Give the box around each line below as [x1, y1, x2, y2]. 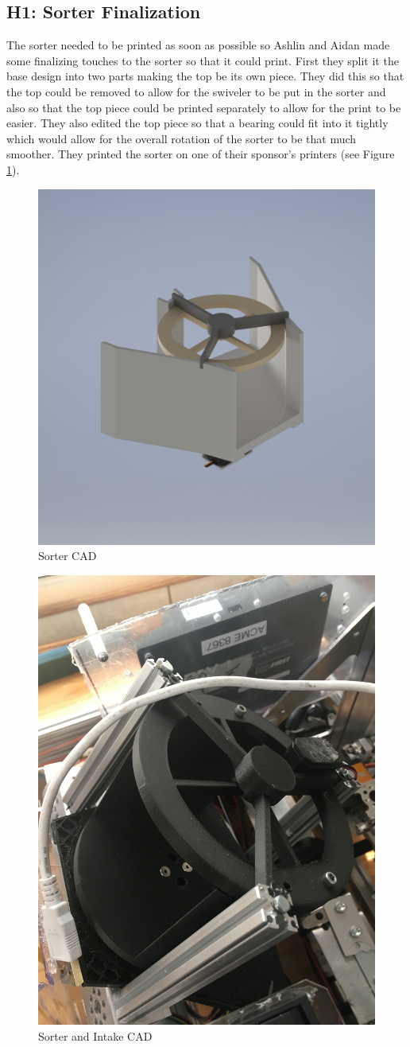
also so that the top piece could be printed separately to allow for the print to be [6, 99, 401, 115]
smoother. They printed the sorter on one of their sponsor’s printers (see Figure [6, 146, 395, 162]
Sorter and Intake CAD [38, 1027, 153, 1044]
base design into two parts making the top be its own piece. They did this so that [6, 68, 404, 84]
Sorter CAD [38, 547, 97, 564]
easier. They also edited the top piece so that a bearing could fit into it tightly [6, 115, 389, 131]
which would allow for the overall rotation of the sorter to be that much [6, 130, 357, 146]
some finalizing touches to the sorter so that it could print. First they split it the [6, 52, 399, 68]
